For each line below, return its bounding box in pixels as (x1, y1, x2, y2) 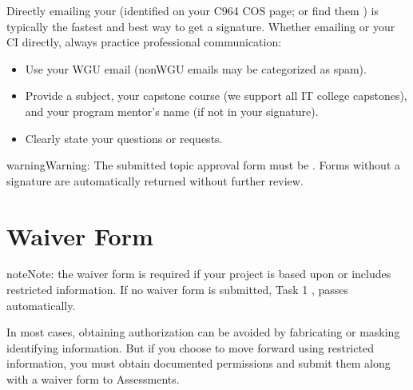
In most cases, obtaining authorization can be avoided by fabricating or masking (6, 324, 400, 340)
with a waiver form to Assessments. (6, 371, 180, 388)
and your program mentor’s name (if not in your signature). (25, 102, 319, 119)
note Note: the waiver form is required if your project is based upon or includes (6, 265, 391, 282)
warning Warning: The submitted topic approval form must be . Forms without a (6, 157, 401, 173)
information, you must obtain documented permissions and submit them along (6, 355, 391, 372)
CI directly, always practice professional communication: (6, 34, 282, 50)
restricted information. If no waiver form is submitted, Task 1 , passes (6, 281, 349, 298)
